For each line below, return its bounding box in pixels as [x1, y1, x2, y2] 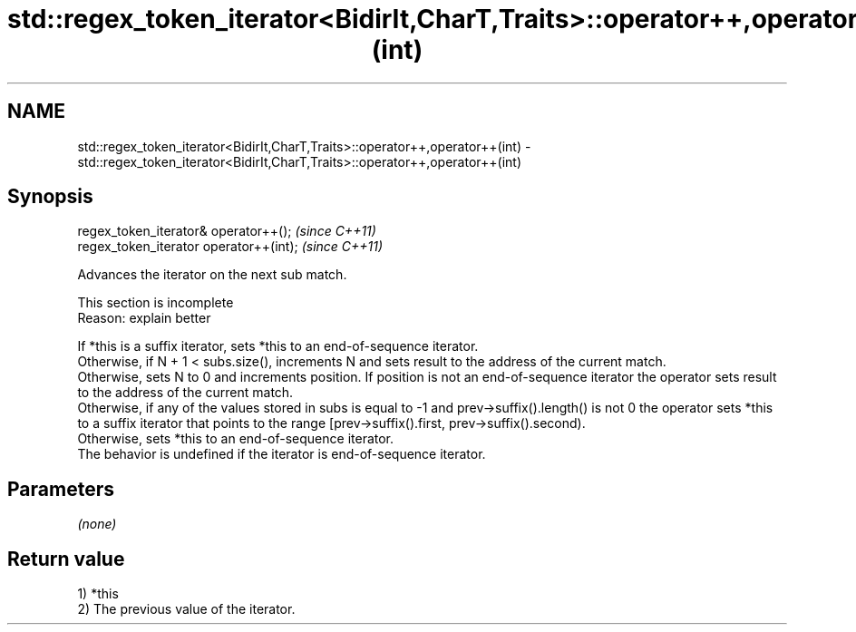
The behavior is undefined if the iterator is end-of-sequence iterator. [77, 446, 486, 462]
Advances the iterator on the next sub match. [77, 267, 347, 283]
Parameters [7, 477, 114, 501]
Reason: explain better [77, 310, 211, 326]
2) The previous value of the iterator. [77, 601, 296, 617]
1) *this [77, 586, 119, 602]
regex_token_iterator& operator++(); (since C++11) [77, 223, 376, 239]
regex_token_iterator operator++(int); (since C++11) [77, 238, 384, 255]
